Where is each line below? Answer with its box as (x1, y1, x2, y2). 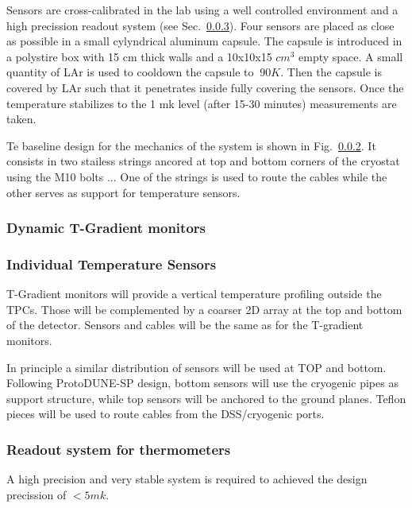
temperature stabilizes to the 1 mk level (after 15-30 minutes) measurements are (6, 95, 397, 111)
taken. (6, 111, 37, 127)
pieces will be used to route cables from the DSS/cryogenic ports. (6, 405, 325, 422)
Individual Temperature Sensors (6, 254, 217, 273)
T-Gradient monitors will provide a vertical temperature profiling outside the (6, 285, 382, 302)
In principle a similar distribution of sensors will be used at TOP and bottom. (6, 359, 387, 375)
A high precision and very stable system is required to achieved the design (6, 471, 368, 487)
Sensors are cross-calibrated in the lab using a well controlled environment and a (6, 2, 399, 17)
